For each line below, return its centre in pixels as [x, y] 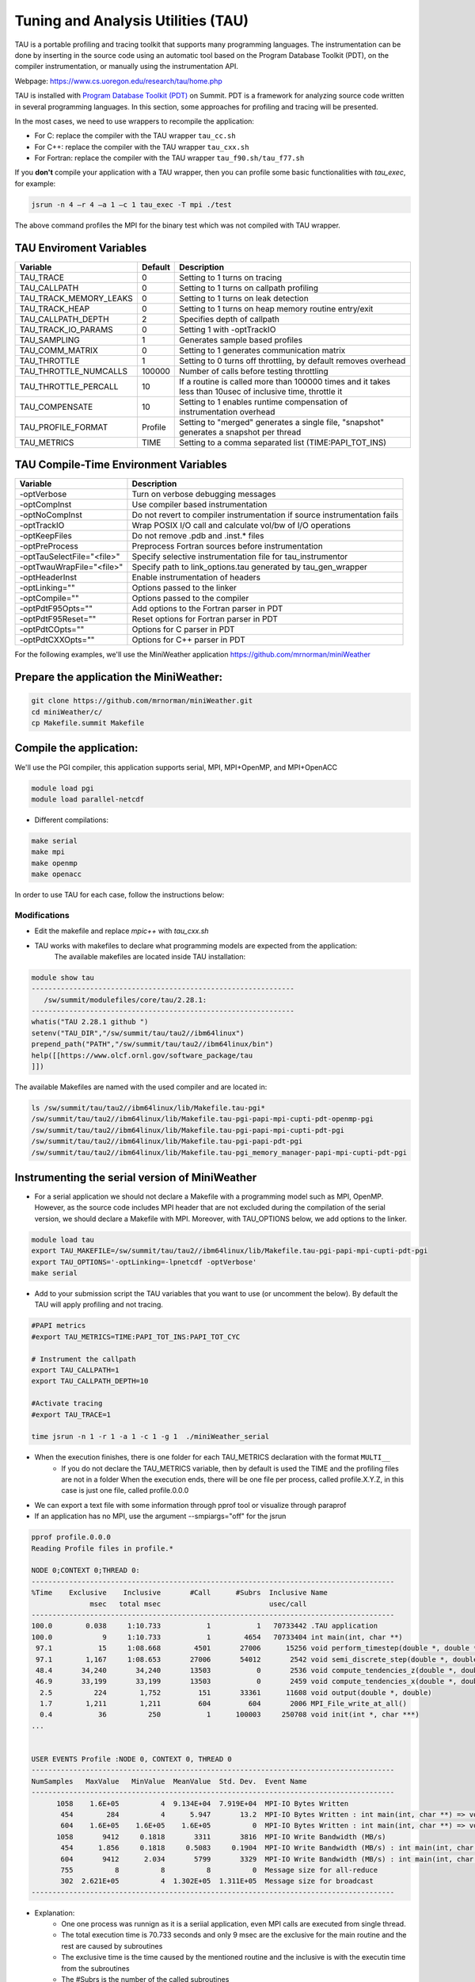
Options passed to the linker [184, 588]
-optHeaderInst [48, 577]
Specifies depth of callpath [230, 319]
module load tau [63, 1240]
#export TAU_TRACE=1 [71, 1414]
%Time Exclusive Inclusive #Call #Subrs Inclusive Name [180, 1593]
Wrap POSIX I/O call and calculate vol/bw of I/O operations [241, 526]
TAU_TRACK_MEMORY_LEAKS [76, 298]
